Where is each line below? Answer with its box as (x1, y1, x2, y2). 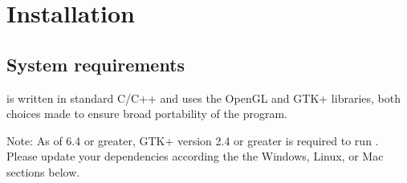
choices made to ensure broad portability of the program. (6, 105, 287, 122)
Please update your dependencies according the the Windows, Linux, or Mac (6, 148, 384, 165)
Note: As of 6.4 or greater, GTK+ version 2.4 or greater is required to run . (6, 132, 379, 148)
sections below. (6, 163, 80, 180)
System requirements (6, 51, 185, 76)
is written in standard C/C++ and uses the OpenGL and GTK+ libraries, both (6, 89, 401, 106)
